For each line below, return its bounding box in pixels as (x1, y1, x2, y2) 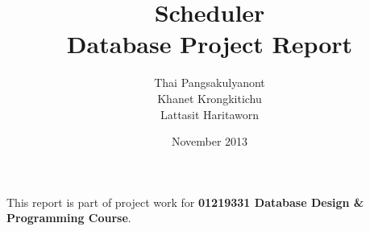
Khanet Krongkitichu (157, 89, 262, 106)
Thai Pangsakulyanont (154, 74, 265, 91)
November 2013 (171, 133, 248, 150)
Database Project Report (66, 27, 353, 60)
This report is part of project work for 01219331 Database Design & (6, 193, 364, 210)
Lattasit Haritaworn (160, 105, 260, 122)
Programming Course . (6, 209, 131, 226)
